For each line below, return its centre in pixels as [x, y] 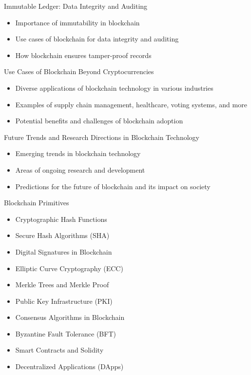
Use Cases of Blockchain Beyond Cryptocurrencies [79, 71]
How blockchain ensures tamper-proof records [83, 55]
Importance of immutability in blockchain [77, 22]
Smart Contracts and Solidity [59, 350]
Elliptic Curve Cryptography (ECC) [69, 268]
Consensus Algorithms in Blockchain [70, 317]
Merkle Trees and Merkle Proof [62, 285]
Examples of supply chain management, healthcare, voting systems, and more [131, 104]
